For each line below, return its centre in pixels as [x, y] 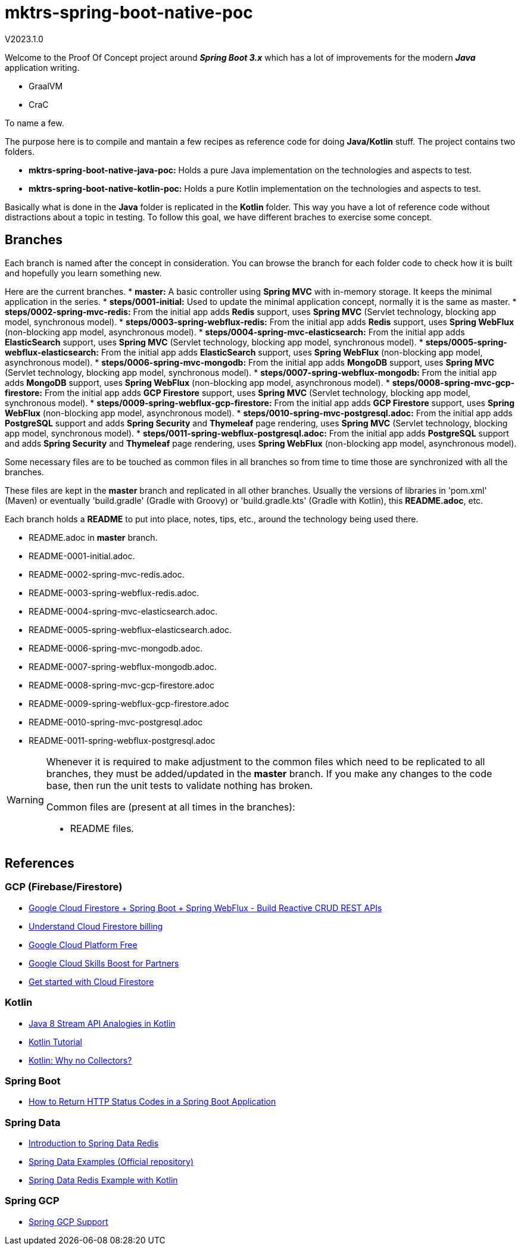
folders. [20, 151]
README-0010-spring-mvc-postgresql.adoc [116, 722]
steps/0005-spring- [466, 342]
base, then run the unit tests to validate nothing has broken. [180, 785]
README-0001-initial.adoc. [82, 556]
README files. [102, 828]
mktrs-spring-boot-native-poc [129, 13]
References [40, 864]
